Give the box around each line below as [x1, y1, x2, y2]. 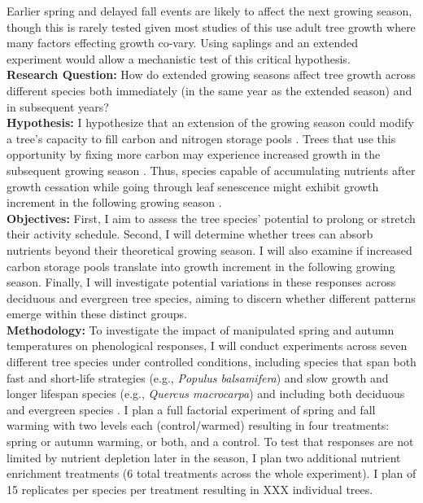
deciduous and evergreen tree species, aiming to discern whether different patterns [7, 289, 416, 306]
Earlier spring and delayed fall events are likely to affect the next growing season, [7, 2, 412, 19]
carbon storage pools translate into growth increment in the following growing [7, 257, 395, 274]
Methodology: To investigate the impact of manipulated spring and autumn [7, 321, 395, 338]
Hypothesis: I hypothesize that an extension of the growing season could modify [7, 114, 414, 131]
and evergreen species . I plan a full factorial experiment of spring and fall [7, 400, 376, 418]
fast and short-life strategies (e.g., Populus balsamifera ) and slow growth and [7, 369, 389, 386]
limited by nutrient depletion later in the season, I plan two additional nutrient [7, 448, 401, 466]
